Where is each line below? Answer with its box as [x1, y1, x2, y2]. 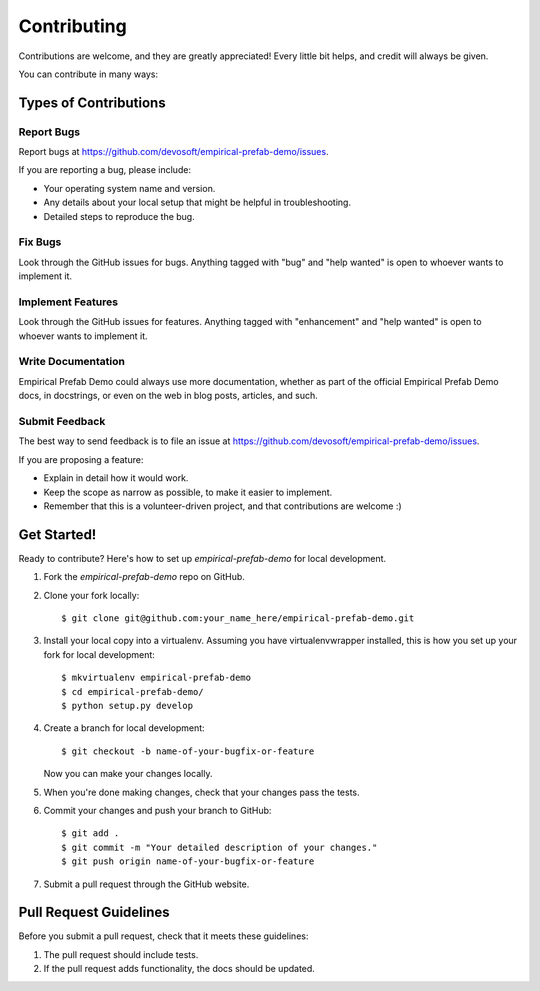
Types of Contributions [18, 94, 166, 111]
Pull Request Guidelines [18, 904, 170, 921]
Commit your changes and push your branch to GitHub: [43, 804, 272, 816]
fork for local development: [43, 648, 155, 660]
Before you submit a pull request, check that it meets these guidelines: [18, 930, 309, 942]
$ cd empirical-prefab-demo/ [61, 686, 204, 697]
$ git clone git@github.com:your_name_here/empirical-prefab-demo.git [61, 613, 415, 624]
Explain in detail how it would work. [43, 472, 189, 484]
